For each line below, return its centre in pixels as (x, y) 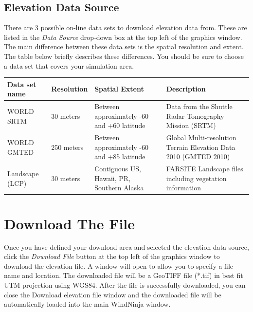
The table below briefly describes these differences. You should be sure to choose (124, 56)
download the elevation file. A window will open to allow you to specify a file (119, 266)
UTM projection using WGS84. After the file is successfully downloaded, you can (125, 284)
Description (186, 89)
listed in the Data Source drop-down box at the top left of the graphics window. (123, 37)
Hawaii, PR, (113, 178)
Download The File (70, 223)
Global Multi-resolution (201, 138)
